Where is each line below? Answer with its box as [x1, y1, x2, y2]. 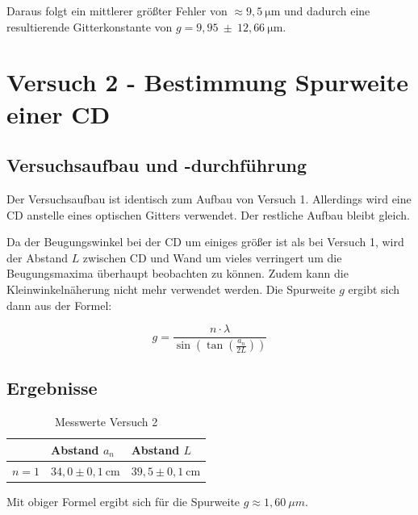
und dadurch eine [284, 2, 370, 19]
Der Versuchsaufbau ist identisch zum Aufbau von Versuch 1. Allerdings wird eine [6, 190, 412, 207]
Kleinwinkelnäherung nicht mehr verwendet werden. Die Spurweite [6, 280, 336, 297]
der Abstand [6, 249, 68, 266]
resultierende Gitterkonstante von [6, 18, 173, 35]
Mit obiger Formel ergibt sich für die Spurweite [6, 492, 240, 509]
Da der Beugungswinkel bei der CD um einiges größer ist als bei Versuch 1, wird [6, 233, 404, 250]
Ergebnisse [6, 375, 98, 400]
